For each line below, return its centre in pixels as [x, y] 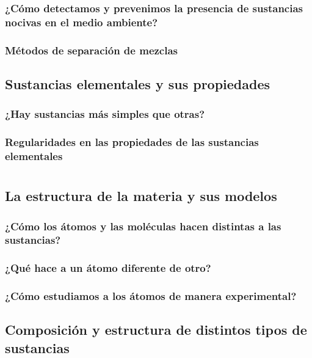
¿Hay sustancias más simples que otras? [105, 114]
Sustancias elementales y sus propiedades [138, 84]
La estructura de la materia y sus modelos [141, 196]
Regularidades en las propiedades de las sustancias [132, 142]
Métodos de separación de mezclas [92, 50]
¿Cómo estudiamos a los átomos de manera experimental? [151, 296]
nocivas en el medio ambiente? [82, 22]
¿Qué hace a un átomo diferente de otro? [108, 268]
